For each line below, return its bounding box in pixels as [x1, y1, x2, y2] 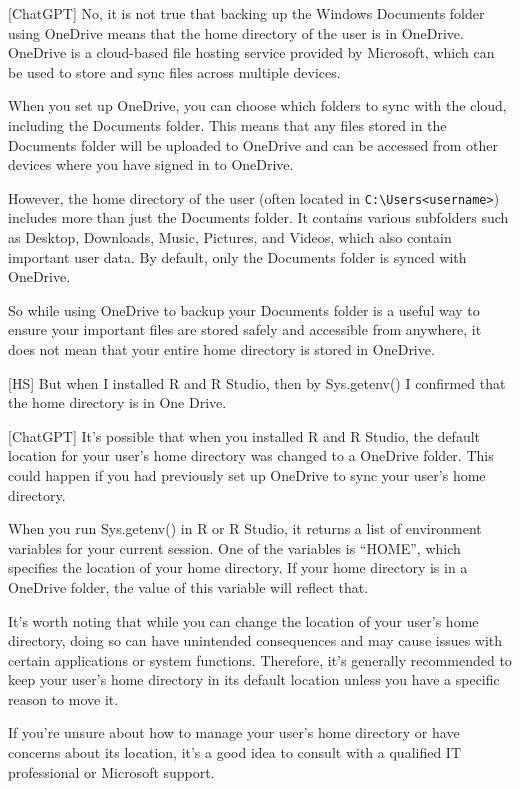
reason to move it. [8, 688, 119, 709]
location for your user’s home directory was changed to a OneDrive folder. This [8, 445, 494, 466]
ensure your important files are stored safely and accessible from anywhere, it [8, 319, 482, 340]
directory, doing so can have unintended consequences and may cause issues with [8, 630, 503, 651]
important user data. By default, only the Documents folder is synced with [8, 246, 467, 267]
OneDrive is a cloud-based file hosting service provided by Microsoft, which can [8, 42, 495, 63]
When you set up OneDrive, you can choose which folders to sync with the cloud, [8, 95, 507, 116]
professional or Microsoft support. [8, 761, 215, 782]
